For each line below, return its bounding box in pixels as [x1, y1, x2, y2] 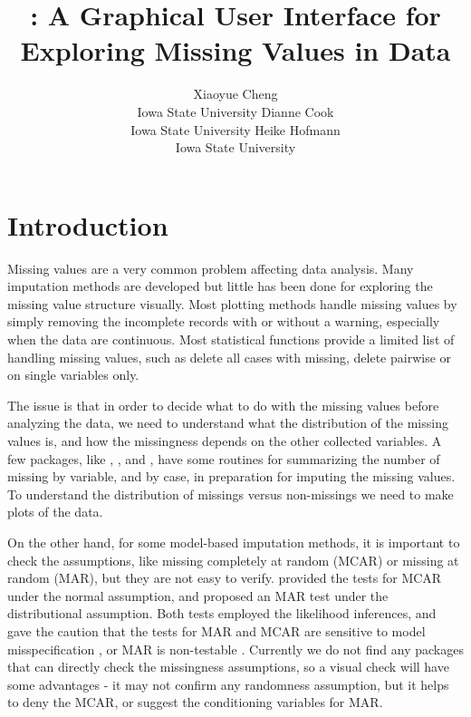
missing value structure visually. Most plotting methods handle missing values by [7, 294, 457, 313]
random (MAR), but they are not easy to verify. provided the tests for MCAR [7, 568, 442, 587]
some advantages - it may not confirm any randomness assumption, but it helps [7, 674, 449, 693]
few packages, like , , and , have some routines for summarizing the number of [7, 449, 440, 468]
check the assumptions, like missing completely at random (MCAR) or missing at [7, 550, 459, 569]
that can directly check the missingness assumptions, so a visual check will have [7, 657, 449, 676]
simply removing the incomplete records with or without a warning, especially [7, 312, 440, 331]
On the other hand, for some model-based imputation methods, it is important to [7, 532, 460, 551]
